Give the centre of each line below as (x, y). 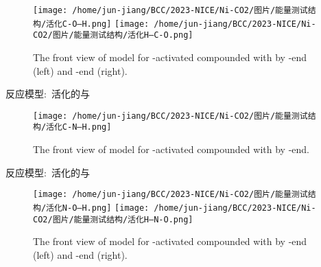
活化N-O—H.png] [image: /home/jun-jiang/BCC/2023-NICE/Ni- (181, 208)
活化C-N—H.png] (79, 127)
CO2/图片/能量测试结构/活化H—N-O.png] (113, 219)
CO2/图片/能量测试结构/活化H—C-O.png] (113, 35)
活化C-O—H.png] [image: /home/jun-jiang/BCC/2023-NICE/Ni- (181, 24)
